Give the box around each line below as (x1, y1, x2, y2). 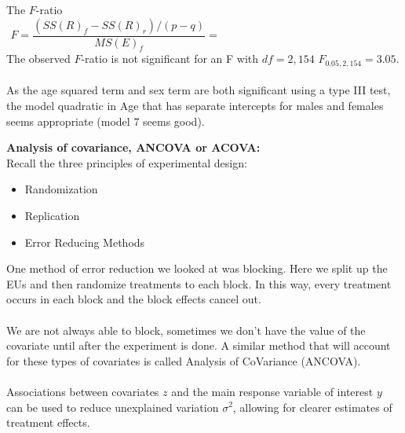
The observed (6, 50, 71, 67)
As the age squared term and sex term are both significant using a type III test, (6, 82, 391, 98)
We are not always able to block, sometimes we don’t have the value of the (6, 321, 366, 338)
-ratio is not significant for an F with (81, 50, 259, 67)
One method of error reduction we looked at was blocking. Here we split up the (6, 260, 388, 277)
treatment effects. (6, 414, 90, 431)
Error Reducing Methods (24, 233, 145, 250)
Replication (24, 207, 80, 224)
